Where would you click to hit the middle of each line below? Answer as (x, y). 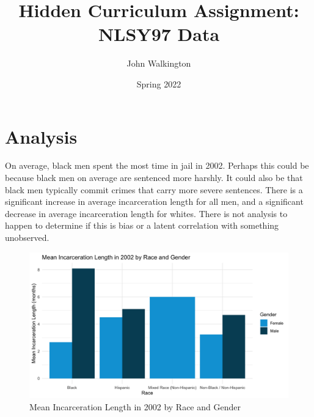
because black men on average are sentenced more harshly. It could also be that (154, 178)
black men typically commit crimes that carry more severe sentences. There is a (154, 189)
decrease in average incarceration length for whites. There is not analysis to (146, 213)
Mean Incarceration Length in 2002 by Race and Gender (135, 406)
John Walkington (159, 63)
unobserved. (27, 237)
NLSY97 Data (159, 34)
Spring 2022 (159, 83)
